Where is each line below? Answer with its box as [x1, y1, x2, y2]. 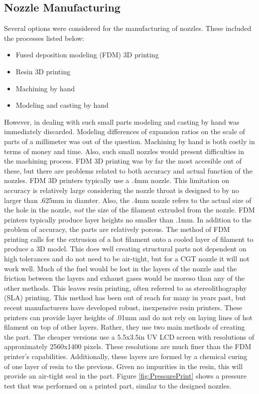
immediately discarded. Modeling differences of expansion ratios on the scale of [4, 126, 245, 137]
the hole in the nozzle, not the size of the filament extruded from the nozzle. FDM [4, 204, 255, 215]
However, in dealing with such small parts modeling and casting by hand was [4, 116, 240, 127]
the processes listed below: [4, 32, 84, 43]
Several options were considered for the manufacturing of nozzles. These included [4, 23, 252, 33]
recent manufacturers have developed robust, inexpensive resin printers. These [4, 302, 243, 313]
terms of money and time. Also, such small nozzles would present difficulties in [4, 146, 245, 156]
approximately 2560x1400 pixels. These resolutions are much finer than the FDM [4, 341, 252, 352]
